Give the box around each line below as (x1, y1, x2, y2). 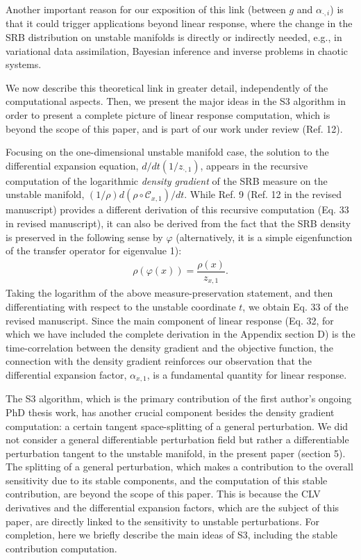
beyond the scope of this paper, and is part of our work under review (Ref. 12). (6, 121, 343, 135)
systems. (6, 57, 42, 72)
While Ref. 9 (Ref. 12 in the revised (190, 187, 342, 201)
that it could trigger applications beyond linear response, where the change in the (6, 16, 353, 31)
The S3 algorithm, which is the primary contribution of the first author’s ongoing (6, 391, 352, 406)
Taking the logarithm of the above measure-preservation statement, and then (6, 286, 333, 300)
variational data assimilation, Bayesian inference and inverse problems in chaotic (6, 43, 349, 58)
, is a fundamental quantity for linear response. (146, 367, 347, 381)
